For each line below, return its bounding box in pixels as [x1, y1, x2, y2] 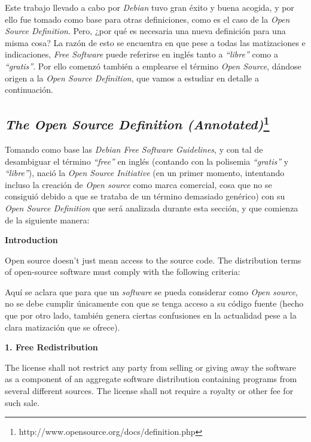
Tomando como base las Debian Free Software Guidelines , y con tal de [5, 143, 263, 155]
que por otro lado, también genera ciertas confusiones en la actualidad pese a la [5, 309, 297, 322]
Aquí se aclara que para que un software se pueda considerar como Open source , [5, 285, 298, 298]
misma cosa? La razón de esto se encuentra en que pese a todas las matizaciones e [5, 36, 306, 49]
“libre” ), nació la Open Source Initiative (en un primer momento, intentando [5, 166, 285, 179]
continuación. [5, 83, 53, 96]
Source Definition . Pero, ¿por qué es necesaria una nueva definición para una [5, 25, 286, 37]
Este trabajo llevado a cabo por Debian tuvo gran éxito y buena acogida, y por [5, 1, 294, 13]
